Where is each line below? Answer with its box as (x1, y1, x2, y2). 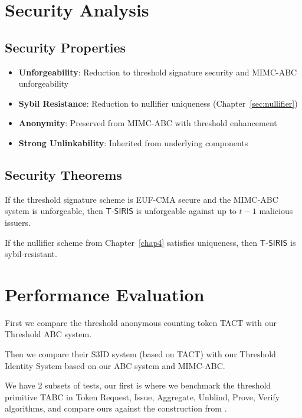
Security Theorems (5, 165, 122, 183)
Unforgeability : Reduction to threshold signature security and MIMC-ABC (18, 65, 297, 78)
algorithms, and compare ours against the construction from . (5, 402, 227, 414)
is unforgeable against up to (136, 205, 237, 217)
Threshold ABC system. (5, 328, 92, 340)
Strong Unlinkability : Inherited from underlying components (18, 136, 248, 149)
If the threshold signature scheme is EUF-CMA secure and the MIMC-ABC (5, 193, 278, 205)
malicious (259, 205, 293, 217)
